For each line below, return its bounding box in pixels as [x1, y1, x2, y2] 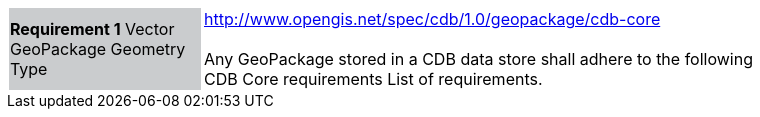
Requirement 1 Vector [10, 19, 175, 39]
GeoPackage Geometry [10, 39, 186, 59]
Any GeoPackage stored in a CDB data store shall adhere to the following [204, 49, 753, 69]
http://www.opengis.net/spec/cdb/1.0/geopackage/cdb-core [204, 9, 661, 29]
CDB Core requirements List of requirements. [204, 69, 543, 89]
